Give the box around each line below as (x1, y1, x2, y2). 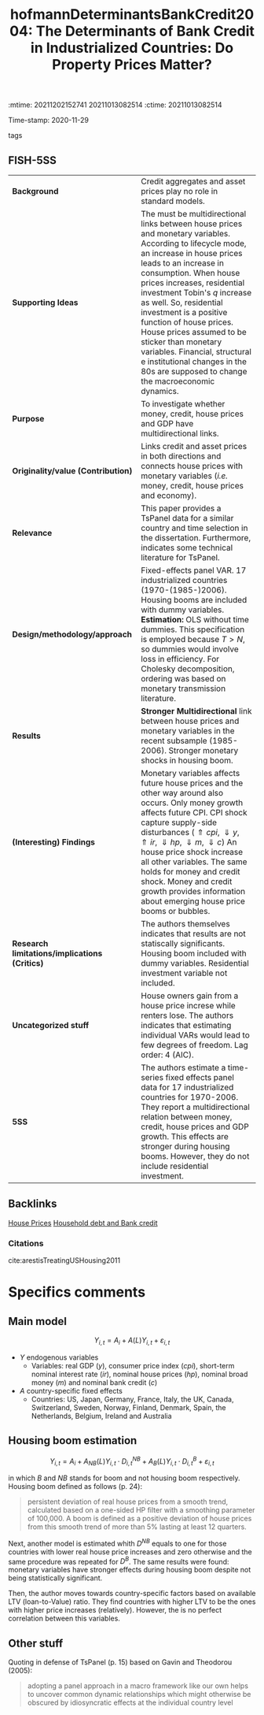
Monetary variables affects (141, 768, 240, 778)
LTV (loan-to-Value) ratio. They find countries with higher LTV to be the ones (8, 1597, 256, 1606)
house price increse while (141, 1000, 236, 1011)
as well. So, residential (141, 297, 223, 308)
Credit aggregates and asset (141, 176, 246, 187)
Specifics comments (8, 1283, 146, 1301)
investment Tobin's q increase (141, 288, 252, 298)
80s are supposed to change (141, 366, 247, 377)
